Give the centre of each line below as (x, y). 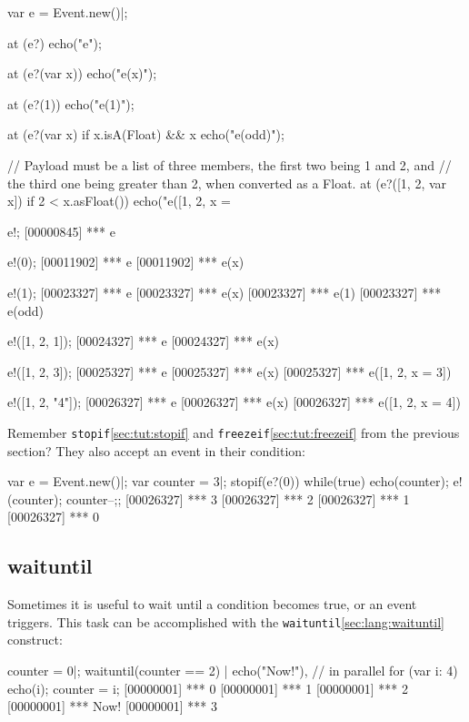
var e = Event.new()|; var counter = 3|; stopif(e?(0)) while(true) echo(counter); (228, 481)
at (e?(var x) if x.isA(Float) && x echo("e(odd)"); (146, 134)
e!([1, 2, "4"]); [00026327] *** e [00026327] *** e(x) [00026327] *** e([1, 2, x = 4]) (234, 402)
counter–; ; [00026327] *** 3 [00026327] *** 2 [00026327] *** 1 (238, 498)
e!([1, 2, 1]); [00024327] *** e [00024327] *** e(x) (144, 341)
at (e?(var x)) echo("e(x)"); (82, 73)
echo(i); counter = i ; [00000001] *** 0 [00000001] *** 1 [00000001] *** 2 (208, 688)
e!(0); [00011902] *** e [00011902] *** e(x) (126, 262)
